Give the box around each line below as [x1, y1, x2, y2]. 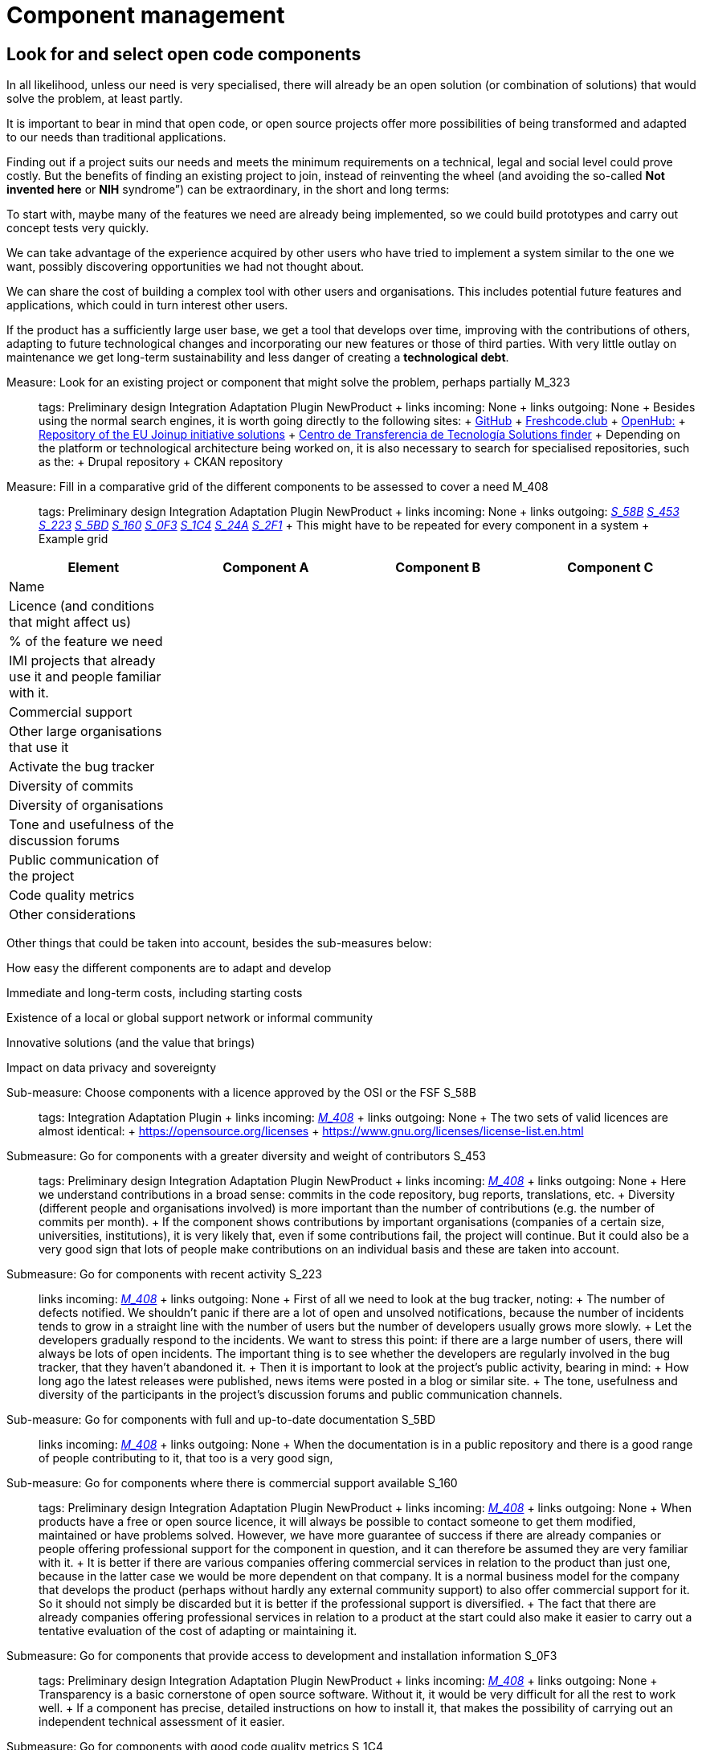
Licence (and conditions [9, 598, 154, 615]
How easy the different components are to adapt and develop [6, 961, 332, 975]
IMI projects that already [9, 652, 156, 669]
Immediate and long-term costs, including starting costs [6, 986, 303, 1000]
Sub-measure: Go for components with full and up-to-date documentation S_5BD [6, 1413, 436, 1427]
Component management [6, 2, 285, 29]
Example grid [39, 532, 108, 546]
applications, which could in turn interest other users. [6, 298, 288, 313]
